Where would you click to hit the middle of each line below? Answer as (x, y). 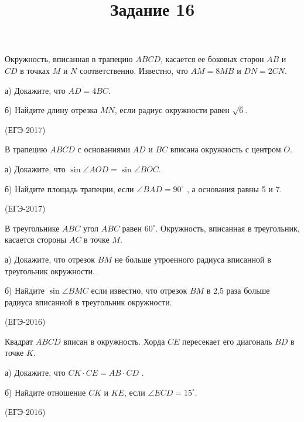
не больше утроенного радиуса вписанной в (193, 259)
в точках (35, 70)
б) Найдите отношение (45, 392)
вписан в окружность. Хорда (114, 341)
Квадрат (19, 341)
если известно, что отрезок (139, 290)
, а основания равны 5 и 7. (235, 188)
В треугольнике (32, 228)
